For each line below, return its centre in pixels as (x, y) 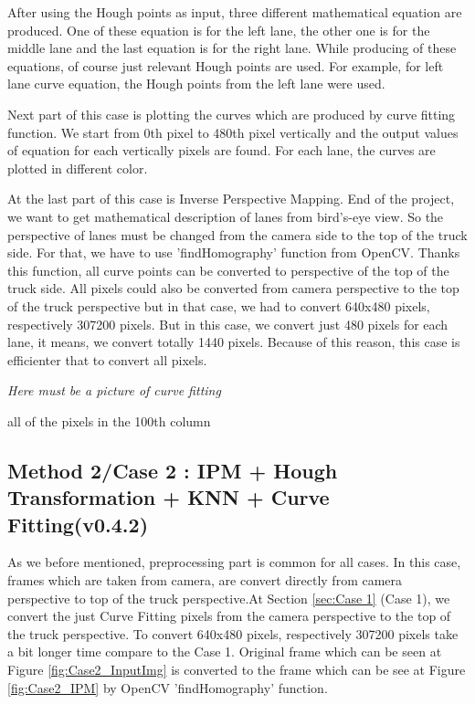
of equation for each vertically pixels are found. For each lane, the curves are (222, 150)
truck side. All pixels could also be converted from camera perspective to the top (233, 288)
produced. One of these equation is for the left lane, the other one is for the (219, 30)
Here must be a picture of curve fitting (114, 390)
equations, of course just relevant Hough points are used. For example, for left (226, 65)
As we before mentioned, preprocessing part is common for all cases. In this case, (234, 562)
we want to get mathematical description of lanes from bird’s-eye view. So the (226, 216)
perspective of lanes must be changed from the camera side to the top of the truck (237, 234)
